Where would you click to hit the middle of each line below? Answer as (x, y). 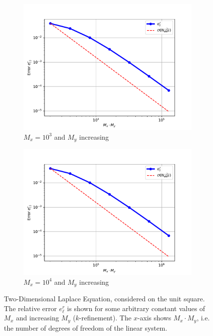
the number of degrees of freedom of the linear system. (86, 327)
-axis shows (154, 318)
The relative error (31, 308)
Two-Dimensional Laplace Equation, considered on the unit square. (105, 299)
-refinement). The (105, 318)
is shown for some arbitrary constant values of (136, 308)
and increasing (37, 318)
